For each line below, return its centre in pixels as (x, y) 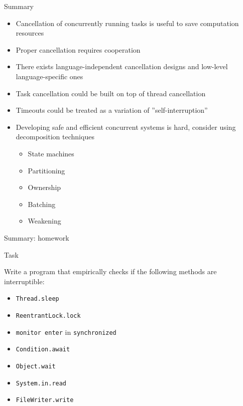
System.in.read (41, 383)
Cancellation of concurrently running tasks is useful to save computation (127, 23)
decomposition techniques (55, 137)
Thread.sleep (37, 299)
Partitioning (46, 170)
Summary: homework (37, 237)
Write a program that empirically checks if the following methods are (110, 271)
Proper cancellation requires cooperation (78, 49)
